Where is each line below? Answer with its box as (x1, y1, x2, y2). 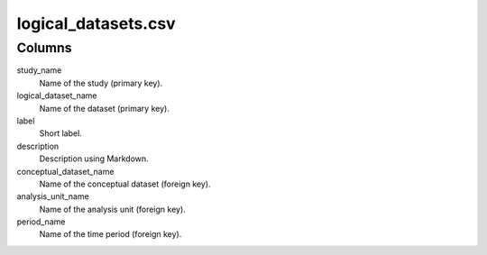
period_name (16, 216, 66, 227)
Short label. (39, 128, 83, 139)
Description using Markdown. (39, 153, 149, 164)
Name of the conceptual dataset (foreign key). (39, 178, 211, 189)
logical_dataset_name (16, 90, 98, 101)
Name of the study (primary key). (39, 77, 163, 88)
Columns (16, 40, 72, 56)
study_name (16, 65, 62, 76)
